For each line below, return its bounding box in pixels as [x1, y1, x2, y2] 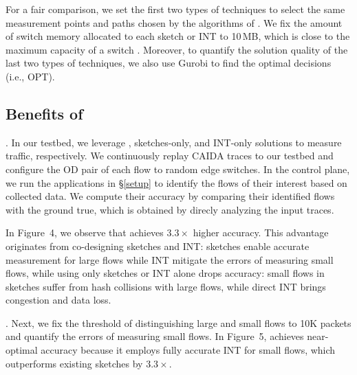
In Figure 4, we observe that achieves [6, 225, 164, 240]
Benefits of [6, 102, 83, 124]
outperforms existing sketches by [6, 356, 143, 370]
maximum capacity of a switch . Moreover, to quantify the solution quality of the [6, 42, 348, 56]
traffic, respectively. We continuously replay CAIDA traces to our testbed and [6, 148, 334, 163]
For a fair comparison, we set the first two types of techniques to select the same [6, 2, 345, 16]
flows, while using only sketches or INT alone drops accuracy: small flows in [6, 266, 325, 280]
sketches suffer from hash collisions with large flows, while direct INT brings [6, 279, 326, 293]
